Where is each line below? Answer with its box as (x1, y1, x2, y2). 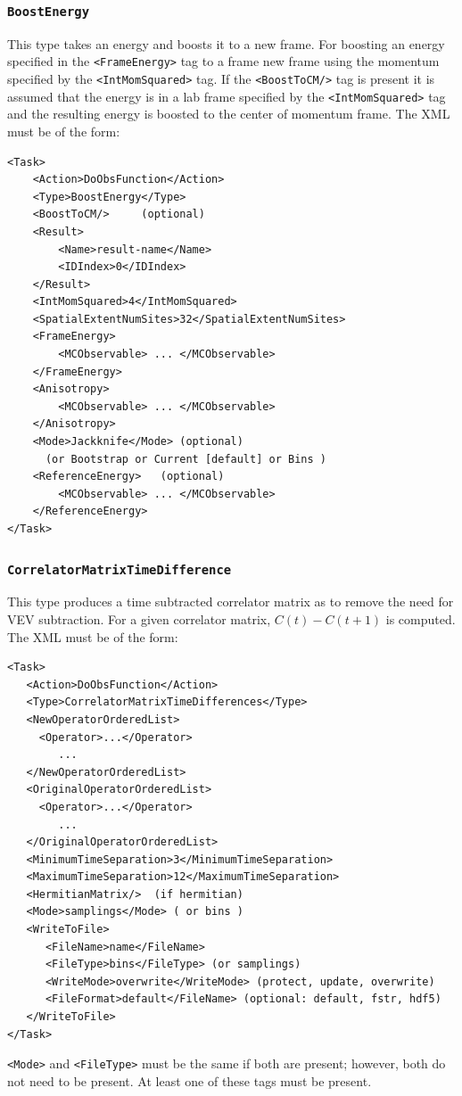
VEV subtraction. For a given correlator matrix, (7, 609, 271, 628)
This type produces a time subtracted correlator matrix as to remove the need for (7, 592, 454, 611)
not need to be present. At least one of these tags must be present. (7, 1071, 372, 1090)
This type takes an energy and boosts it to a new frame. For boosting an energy (7, 34, 445, 53)
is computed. (385, 609, 456, 628)
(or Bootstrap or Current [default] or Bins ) (45, 452, 326, 466)
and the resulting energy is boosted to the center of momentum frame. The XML (7, 104, 450, 123)
